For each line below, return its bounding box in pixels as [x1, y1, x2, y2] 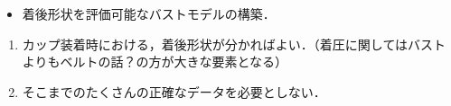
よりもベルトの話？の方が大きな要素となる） [22, 52, 288, 71]
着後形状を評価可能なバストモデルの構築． [22, 4, 276, 22]
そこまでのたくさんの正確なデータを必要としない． [22, 82, 326, 101]
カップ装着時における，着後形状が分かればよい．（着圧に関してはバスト [22, 34, 446, 53]
